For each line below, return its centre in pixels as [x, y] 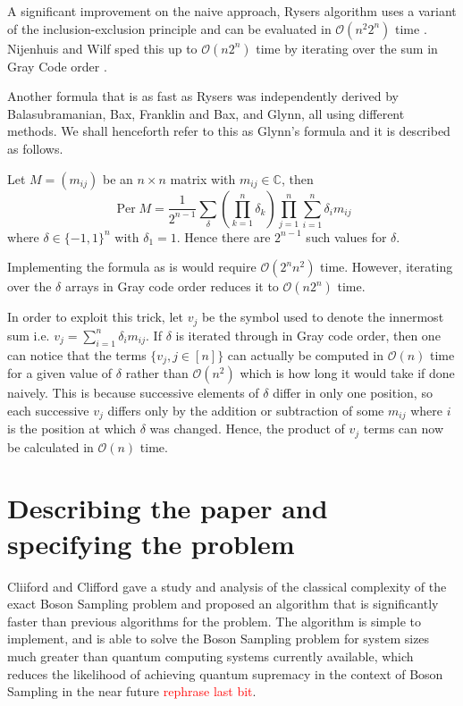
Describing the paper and [168, 508]
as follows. [35, 148]
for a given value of [60, 373]
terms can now [403, 429]
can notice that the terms [77, 354]
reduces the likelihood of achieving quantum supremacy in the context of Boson [225, 673]
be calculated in [51, 446]
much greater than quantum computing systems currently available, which [210, 656]
